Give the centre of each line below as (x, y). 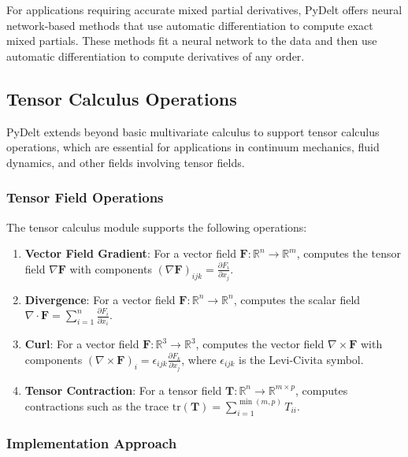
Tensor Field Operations (85, 197)
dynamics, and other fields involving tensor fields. (126, 162)
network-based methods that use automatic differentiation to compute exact (190, 25)
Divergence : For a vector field (100, 299)
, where (199, 359)
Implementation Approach (92, 442)
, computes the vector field (260, 344)
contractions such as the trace (97, 405)
